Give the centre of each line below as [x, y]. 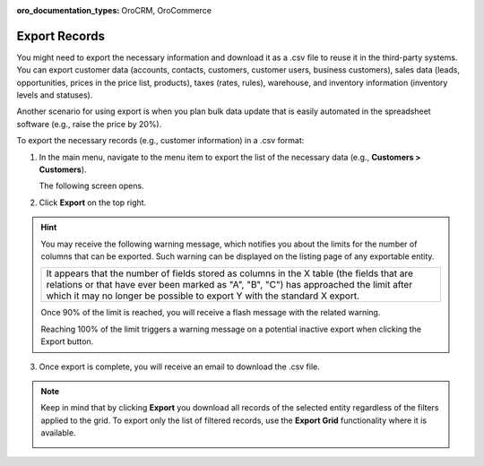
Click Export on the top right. [93, 203]
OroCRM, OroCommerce [167, 10]
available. [58, 433]
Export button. [67, 341]
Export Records [60, 36]
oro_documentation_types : [68, 10]
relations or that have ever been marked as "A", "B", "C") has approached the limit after [229, 285]
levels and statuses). [55, 95]
